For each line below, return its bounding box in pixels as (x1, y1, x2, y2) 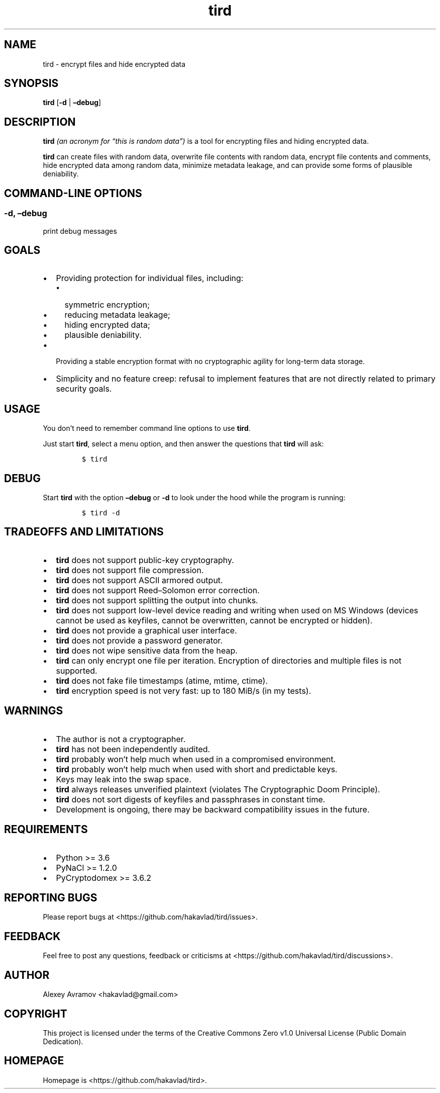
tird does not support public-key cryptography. (56, 555, 234, 565)
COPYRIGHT (4, 1007, 67, 1020)
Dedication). (43, 1037, 83, 1046)
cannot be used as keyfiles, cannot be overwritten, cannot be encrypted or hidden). (56, 615, 373, 625)
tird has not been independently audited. (56, 744, 210, 754)
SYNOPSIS (4, 77, 59, 90)
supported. (56, 665, 97, 676)
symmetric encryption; (64, 300, 150, 310)
